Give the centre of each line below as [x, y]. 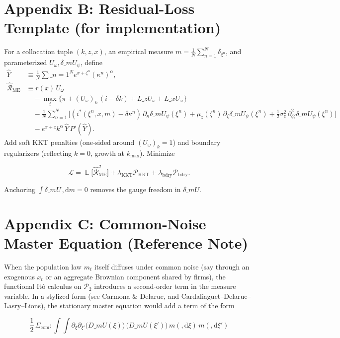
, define [91, 62]
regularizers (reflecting [38, 153]
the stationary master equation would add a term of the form [141, 305]
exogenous [19, 276]
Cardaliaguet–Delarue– [216, 296]
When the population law [43, 266]
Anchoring [20, 189]
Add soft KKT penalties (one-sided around [69, 142]
